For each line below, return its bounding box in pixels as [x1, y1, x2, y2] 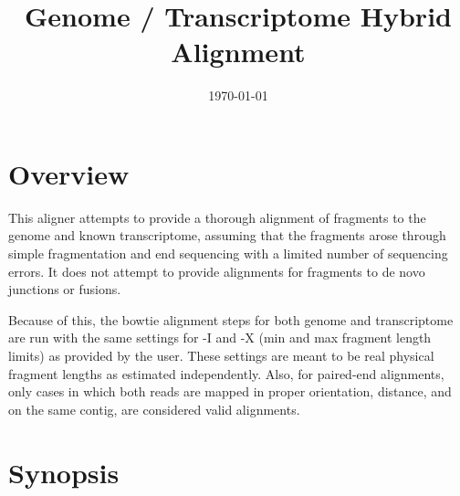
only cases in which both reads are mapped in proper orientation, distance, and [8, 382, 452, 401]
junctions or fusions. [8, 280, 121, 299]
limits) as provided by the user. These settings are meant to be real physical [8, 346, 434, 364]
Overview [8, 154, 130, 192]
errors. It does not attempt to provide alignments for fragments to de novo [8, 261, 425, 280]
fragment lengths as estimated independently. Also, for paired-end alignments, [8, 364, 444, 383]
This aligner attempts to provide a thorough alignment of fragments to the [8, 207, 426, 227]
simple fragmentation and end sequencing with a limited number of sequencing [8, 244, 448, 263]
